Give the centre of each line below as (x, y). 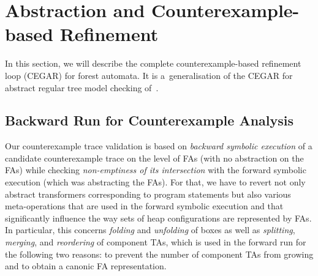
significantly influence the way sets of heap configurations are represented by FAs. (158, 218)
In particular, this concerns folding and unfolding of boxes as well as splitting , (150, 230)
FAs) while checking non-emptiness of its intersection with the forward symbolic (156, 170)
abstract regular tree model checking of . (82, 87)
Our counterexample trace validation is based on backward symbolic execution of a (159, 146)
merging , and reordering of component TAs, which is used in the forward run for (156, 242)
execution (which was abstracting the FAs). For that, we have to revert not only (155, 182)
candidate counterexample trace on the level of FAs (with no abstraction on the (154, 158)
